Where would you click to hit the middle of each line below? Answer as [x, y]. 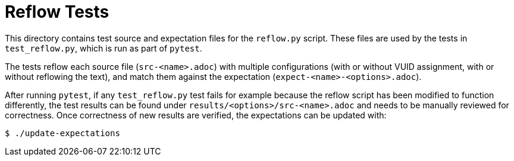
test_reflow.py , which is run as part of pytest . [104, 48]
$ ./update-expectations [62, 133]
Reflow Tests [57, 12]
